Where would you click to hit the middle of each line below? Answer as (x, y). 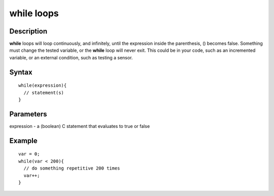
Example (23, 140)
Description (28, 31)
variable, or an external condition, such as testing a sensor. (71, 57)
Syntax (21, 72)
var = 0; (29, 154)
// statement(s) (44, 92)
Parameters (28, 114)
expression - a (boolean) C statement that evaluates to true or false (80, 126)
